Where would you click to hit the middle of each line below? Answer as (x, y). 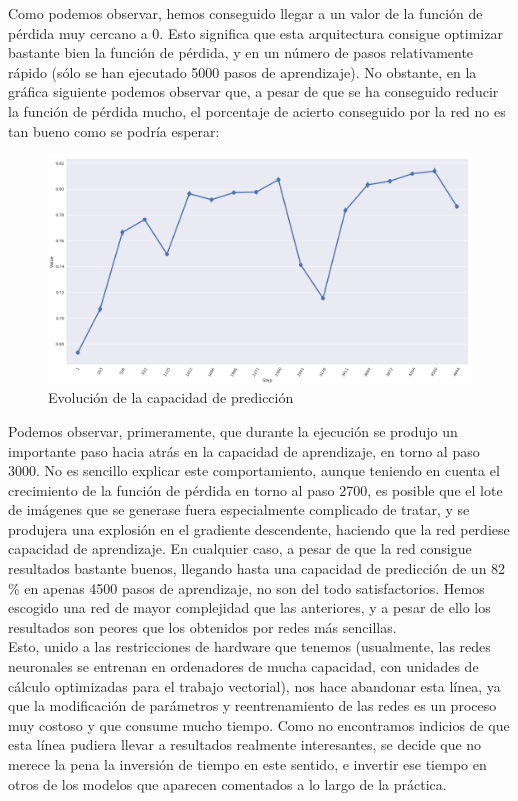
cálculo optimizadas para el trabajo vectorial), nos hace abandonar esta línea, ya (254, 685)
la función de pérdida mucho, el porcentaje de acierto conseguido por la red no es (257, 110)
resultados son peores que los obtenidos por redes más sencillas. (202, 626)
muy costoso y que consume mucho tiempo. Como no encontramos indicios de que (259, 724)
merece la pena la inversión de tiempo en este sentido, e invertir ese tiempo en (247, 764)
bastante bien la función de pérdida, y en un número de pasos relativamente (241, 52)
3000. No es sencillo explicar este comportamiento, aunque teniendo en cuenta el (254, 470)
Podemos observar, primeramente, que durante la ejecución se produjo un (233, 430)
